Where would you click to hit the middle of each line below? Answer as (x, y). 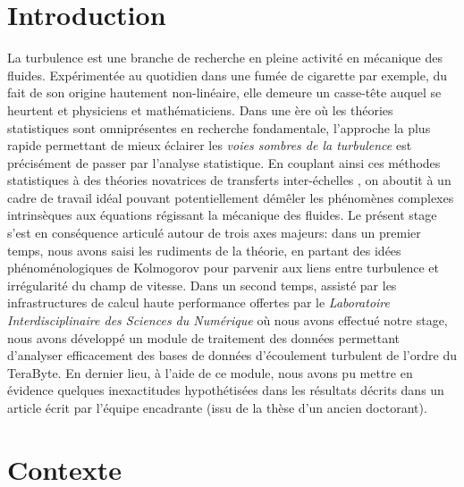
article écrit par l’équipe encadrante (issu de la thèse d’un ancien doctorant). (217, 407)
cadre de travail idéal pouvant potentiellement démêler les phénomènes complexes (231, 197)
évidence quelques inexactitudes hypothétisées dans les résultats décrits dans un (226, 390)
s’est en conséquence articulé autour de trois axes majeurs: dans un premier (214, 233)
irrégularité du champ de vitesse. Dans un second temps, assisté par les (202, 285)
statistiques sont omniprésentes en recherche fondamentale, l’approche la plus (219, 127)
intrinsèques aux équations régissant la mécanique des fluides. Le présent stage (222, 215)
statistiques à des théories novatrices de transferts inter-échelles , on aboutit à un (229, 180)
